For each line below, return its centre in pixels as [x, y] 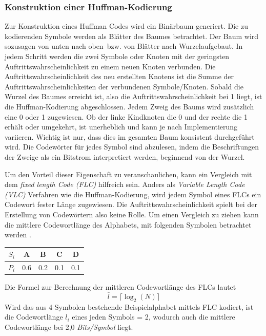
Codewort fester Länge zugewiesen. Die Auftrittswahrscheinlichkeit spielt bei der [131, 204]
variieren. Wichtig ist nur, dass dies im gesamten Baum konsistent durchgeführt [130, 136]
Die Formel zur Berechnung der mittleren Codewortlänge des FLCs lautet [120, 287]
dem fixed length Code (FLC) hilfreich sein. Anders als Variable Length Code [125, 184]
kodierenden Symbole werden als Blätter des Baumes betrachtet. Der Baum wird [132, 36]
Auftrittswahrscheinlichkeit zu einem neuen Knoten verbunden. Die [110, 66]
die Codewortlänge [34, 317]
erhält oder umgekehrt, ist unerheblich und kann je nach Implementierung [121, 127]
